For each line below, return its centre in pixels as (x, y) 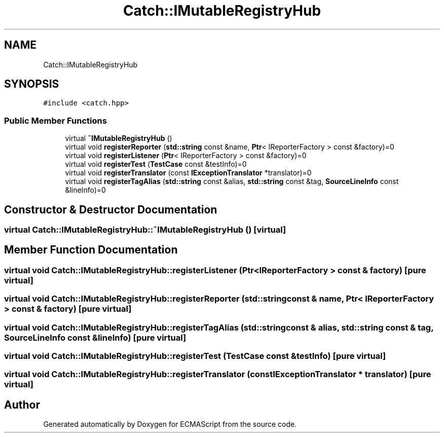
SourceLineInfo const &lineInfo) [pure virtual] (95, 337)
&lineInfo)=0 (85, 190)
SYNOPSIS (32, 84)
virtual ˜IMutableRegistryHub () (119, 138)
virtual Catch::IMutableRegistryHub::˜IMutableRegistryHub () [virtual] (145, 230)
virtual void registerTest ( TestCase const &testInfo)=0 (156, 164)
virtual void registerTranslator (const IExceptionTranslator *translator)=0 (188, 173)
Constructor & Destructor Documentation (111, 209)
